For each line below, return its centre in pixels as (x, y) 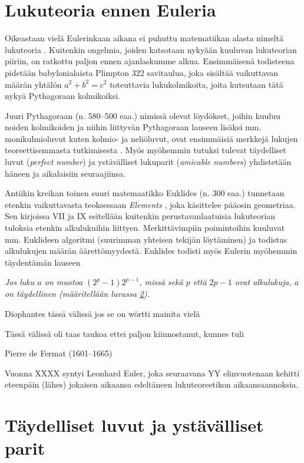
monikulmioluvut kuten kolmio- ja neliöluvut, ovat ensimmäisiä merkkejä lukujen (151, 138)
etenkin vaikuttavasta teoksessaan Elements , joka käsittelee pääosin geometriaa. (150, 204)
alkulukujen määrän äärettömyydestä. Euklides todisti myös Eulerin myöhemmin (151, 251)
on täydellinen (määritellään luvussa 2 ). (77, 294)
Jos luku (20, 282)
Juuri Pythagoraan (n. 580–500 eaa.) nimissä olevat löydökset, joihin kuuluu (143, 115)
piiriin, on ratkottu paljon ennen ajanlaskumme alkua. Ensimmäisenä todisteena (150, 61)
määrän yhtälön (33, 84)
